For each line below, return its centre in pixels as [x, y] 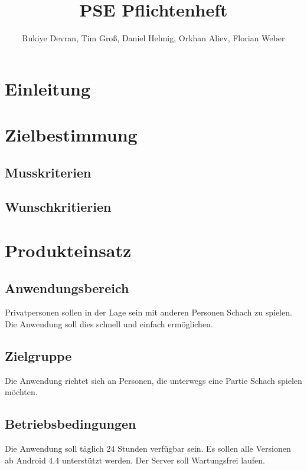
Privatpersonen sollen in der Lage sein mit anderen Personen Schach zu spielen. [148, 312]
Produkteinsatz [68, 250]
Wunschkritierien [58, 207]
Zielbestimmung [71, 135]
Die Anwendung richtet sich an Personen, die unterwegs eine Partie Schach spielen [153, 380]
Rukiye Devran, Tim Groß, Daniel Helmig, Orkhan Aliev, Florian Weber [153, 38]
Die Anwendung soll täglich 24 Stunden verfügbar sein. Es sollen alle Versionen [148, 448]
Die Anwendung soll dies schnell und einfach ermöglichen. [109, 324]
